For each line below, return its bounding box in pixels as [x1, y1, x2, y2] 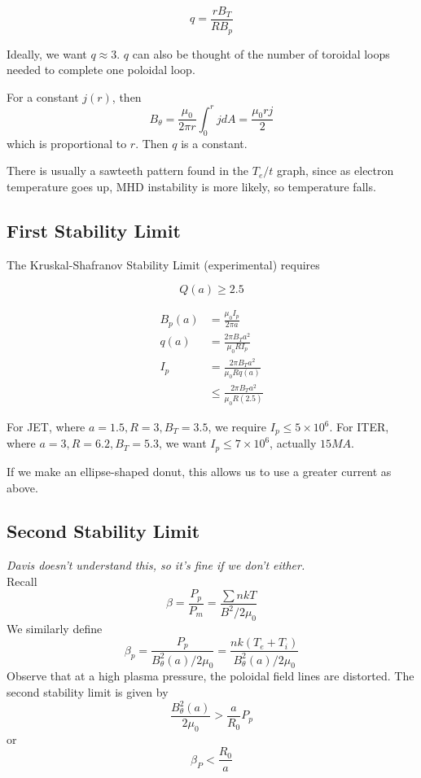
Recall [7, 572, 37, 589]
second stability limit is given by [7, 683, 169, 700]
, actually [270, 435, 317, 452]
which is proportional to [7, 134, 127, 151]
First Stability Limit [7, 217, 181, 243]
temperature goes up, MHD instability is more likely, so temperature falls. [7, 177, 376, 194]
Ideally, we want [7, 45, 87, 62]
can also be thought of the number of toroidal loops [132, 45, 390, 62]
